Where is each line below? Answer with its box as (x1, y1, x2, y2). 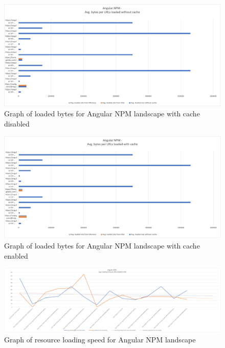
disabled (4, 118, 30, 129)
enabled (4, 250, 28, 261)
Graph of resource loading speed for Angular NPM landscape (4, 334, 196, 344)
